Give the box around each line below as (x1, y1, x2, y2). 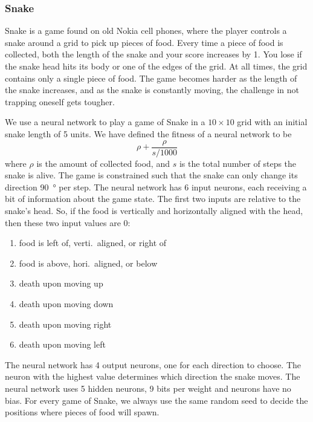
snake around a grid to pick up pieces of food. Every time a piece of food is (5, 36, 283, 48)
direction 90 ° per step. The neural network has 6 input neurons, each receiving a (5, 180, 307, 193)
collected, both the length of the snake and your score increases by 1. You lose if (5, 48, 302, 60)
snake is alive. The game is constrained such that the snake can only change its (5, 169, 298, 181)
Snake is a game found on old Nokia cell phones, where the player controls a (5, 24, 287, 37)
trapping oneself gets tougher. (5, 95, 115, 108)
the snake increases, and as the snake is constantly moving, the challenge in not (5, 83, 300, 96)
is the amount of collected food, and (36, 157, 170, 169)
